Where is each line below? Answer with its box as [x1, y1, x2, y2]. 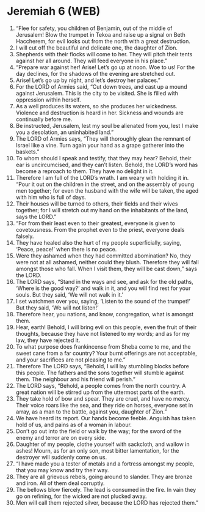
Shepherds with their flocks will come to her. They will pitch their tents [15, 50, 193, 58]
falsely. [15, 232, 34, 240]
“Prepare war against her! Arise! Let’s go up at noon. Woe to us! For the [15, 63, 195, 71]
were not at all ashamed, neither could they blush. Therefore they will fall [15, 258, 199, 265]
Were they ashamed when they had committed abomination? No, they [15, 252, 192, 259]
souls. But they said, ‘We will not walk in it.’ [15, 291, 124, 298]
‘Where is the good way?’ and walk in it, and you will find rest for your [15, 284, 191, 292]
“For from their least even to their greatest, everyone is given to [15, 219, 176, 227]
